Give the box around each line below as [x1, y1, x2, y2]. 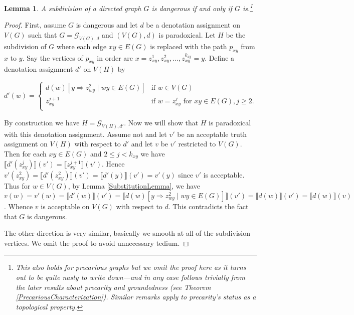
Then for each [4, 148, 47, 159]
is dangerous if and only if [151, 3, 232, 13]
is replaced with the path [150, 41, 227, 51]
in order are [97, 52, 133, 63]
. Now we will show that [124, 117, 199, 127]
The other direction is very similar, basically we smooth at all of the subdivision [4, 228, 251, 238]
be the [226, 29, 246, 40]
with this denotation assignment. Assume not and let [4, 128, 167, 139]
